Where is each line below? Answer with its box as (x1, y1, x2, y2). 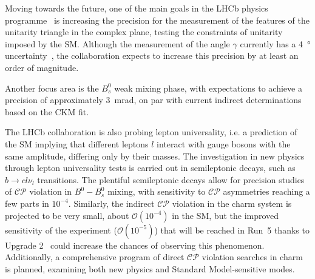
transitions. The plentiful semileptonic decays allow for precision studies (37, 173, 305, 186)
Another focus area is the (5, 81, 99, 94)
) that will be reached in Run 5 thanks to (154, 223, 310, 236)
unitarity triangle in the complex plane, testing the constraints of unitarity (5, 25, 283, 38)
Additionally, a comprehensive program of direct (5, 250, 185, 263)
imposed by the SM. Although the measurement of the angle (5, 37, 230, 50)
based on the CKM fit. (5, 105, 89, 118)
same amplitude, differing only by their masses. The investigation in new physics (5, 149, 305, 162)
